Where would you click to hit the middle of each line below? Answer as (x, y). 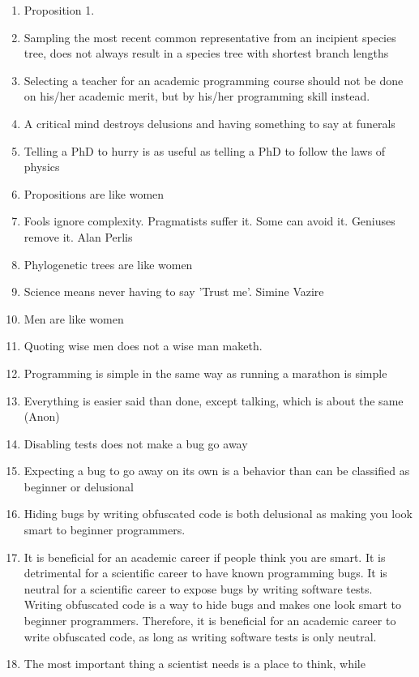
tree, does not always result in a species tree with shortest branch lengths (206, 53)
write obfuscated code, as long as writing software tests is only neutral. (200, 636)
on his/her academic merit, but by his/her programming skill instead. (197, 96)
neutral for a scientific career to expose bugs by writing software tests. (198, 588)
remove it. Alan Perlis (78, 236)
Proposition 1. (59, 10)
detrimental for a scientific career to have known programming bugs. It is (205, 573)
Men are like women (74, 318)
